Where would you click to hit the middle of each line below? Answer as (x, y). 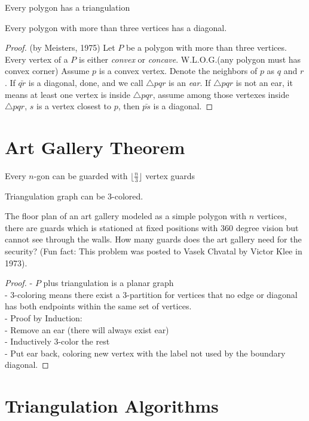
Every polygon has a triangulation (68, 7)
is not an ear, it (264, 82)
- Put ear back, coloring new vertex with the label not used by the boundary (145, 353)
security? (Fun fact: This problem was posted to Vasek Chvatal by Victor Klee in (154, 251)
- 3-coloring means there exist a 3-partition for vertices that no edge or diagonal (151, 294)
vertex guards (170, 175)
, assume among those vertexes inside (221, 94)
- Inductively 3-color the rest (57, 341)
